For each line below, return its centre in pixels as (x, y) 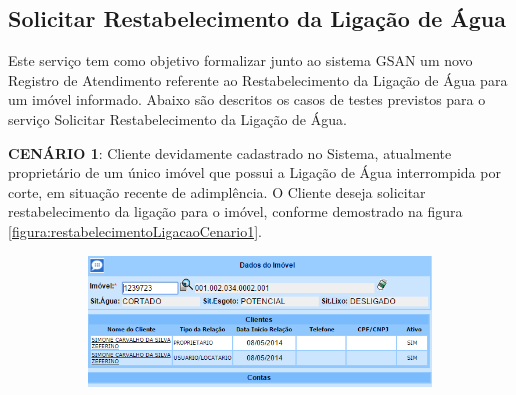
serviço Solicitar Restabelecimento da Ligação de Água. (177, 118)
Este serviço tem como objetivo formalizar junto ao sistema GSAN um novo (240, 60)
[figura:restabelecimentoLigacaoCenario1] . (135, 230)
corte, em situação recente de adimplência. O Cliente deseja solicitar (217, 191)
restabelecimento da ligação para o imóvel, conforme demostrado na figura (235, 211)
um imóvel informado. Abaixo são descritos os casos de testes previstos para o (247, 99)
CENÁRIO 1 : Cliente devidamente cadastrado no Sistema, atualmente (230, 152)
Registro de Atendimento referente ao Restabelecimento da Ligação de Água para (258, 79)
